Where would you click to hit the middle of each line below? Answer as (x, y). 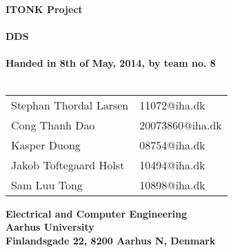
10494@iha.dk (172, 165)
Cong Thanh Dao (53, 125)
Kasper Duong (46, 145)
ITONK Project (44, 9)
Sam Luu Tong (47, 185)
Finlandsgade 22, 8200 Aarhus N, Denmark (111, 240)
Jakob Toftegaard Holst (68, 165)
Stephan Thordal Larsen (70, 105)
